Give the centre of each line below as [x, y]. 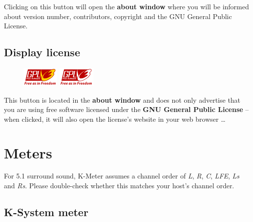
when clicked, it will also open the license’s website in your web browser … [115, 119]
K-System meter [46, 212]
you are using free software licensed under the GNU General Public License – [126, 109]
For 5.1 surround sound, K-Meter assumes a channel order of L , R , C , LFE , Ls [122, 176]
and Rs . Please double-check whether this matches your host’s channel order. [119, 186]
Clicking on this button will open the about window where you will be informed [126, 6]
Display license [42, 52]
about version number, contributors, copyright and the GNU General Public [118, 16]
